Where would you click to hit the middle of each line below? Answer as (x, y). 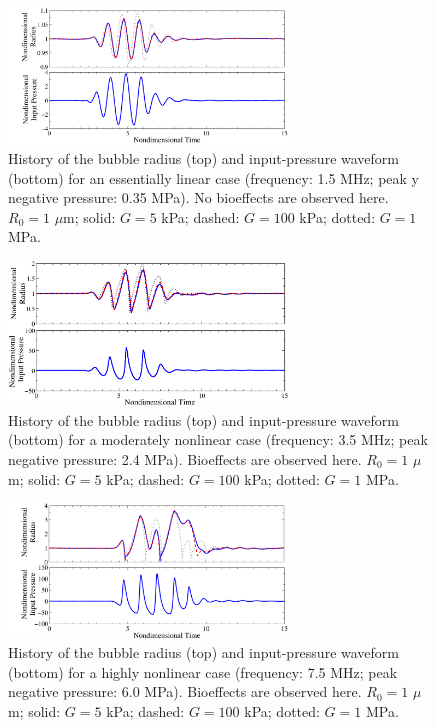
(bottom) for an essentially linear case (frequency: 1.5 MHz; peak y (214, 177)
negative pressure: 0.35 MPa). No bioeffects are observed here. (198, 197)
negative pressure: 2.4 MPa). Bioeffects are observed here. (185, 458)
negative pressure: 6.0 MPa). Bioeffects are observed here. (185, 691)
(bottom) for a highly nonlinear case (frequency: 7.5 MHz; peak (203, 671)
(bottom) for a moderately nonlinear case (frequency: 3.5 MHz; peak (218, 439)
